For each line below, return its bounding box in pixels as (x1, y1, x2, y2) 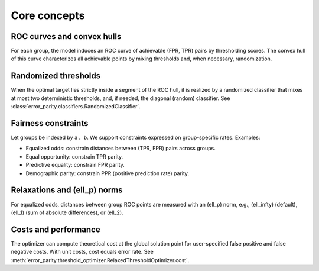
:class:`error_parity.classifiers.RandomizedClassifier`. (11, 103, 141, 110)
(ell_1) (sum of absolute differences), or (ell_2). (11, 209, 123, 216)
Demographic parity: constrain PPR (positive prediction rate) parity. (25, 169, 190, 177)
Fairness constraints (11, 118, 89, 128)
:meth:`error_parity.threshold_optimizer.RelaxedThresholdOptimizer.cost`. (11, 256, 190, 263)
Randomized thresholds (11, 71, 101, 81)
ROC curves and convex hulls (11, 31, 122, 41)
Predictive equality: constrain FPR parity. (25, 162, 125, 169)
